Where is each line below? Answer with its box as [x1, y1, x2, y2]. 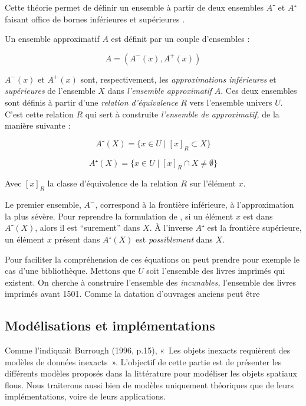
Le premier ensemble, [5, 198, 81, 211]
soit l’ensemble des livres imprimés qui [146, 264, 285, 277]
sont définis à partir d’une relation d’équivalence [5, 96, 178, 108]
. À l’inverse [149, 221, 193, 234]
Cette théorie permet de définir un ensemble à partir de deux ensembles [5, 1, 264, 13]
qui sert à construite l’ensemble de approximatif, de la [85, 107, 279, 120]
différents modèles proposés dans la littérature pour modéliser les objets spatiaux [5, 367, 297, 379]
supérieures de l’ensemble [5, 84, 96, 97]
